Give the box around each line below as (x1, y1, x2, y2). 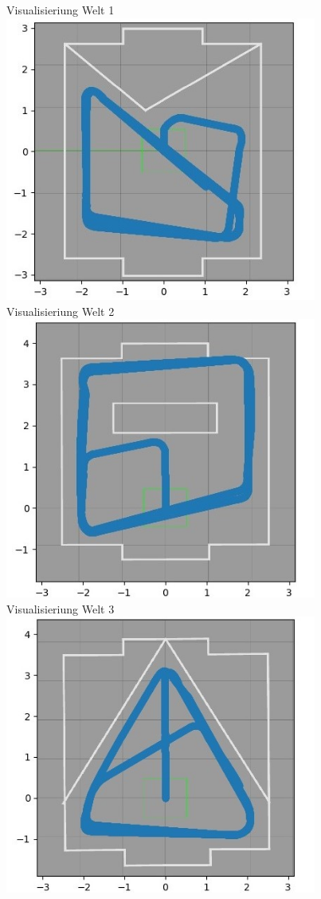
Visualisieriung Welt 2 (6, 302, 115, 319)
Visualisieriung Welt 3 (6, 600, 115, 617)
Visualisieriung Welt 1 (6, 2, 115, 18)
